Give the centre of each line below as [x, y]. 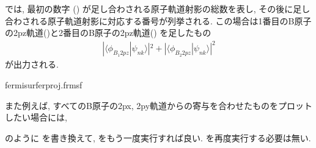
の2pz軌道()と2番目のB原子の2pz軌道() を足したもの [108, 33]
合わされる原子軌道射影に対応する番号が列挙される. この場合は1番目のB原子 [158, 20]
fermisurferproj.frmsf [44, 84]
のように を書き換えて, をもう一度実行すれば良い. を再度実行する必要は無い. [158, 137]
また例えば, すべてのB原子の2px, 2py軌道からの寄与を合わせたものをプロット [159, 105]
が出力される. [32, 64]
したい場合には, [36, 117]
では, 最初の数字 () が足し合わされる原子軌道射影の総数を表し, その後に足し [158, 9]
